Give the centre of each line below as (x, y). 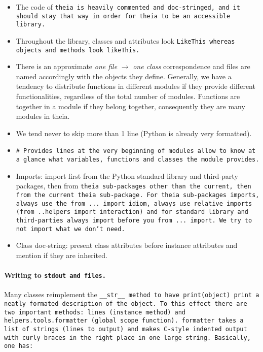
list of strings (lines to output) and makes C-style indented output (126, 329)
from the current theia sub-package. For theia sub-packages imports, (138, 195)
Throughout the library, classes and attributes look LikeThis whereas (125, 40)
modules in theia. (43, 116)
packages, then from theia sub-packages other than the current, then (134, 186)
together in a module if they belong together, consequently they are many (130, 106)
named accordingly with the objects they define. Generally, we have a (124, 76)
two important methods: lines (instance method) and (95, 312)
